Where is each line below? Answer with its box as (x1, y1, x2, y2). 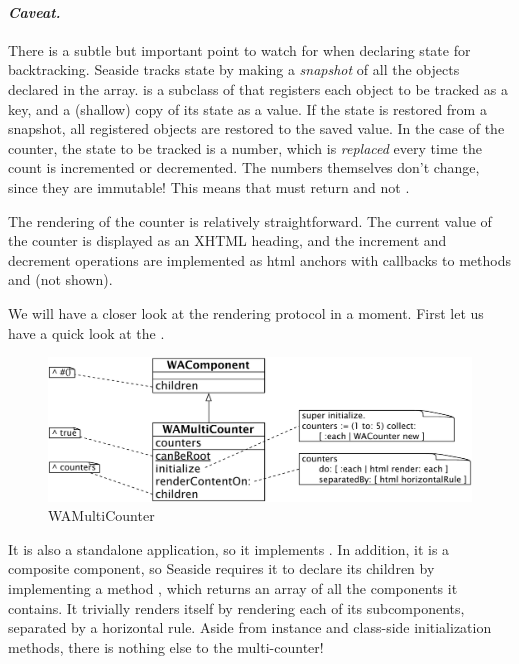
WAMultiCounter (48, 505, 155, 526)
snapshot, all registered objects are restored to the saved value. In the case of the (8, 118, 505, 139)
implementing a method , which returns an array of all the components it (8, 577, 458, 598)
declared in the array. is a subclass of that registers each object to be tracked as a (8, 78, 509, 99)
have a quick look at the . (8, 322, 165, 343)
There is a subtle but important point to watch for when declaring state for (8, 39, 471, 60)
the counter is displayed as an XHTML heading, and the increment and (8, 230, 447, 251)
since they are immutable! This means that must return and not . (8, 176, 410, 197)
